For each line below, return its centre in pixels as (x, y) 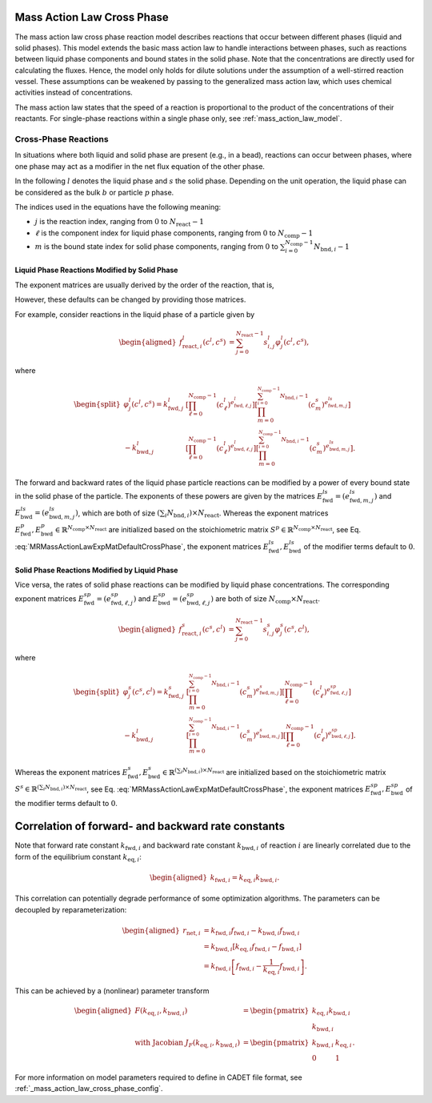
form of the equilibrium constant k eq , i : (78, 858)
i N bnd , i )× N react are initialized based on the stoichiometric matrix (283, 772)
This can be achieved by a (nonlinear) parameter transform (112, 991)
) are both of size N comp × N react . (265, 599)
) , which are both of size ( (117, 513)
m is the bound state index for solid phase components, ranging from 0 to (157, 246)
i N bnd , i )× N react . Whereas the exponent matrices (246, 514)
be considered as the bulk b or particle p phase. (94, 192)
